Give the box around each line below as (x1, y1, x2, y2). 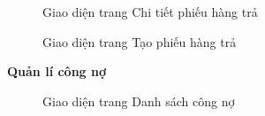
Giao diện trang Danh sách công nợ (42, 91, 235, 110)
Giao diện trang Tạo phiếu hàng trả (42, 32, 237, 50)
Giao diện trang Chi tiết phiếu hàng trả (42, 3, 258, 20)
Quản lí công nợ (7, 62, 107, 81)
